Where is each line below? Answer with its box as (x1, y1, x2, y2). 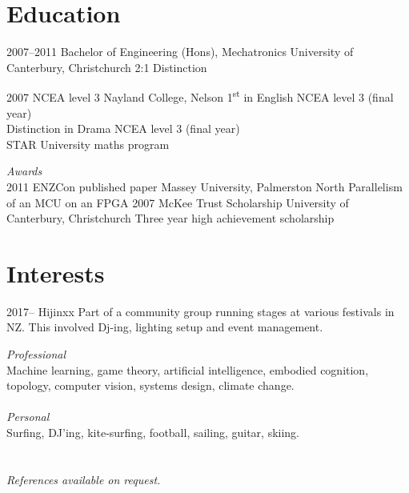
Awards (6, 162, 42, 179)
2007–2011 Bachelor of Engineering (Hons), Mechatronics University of (6, 43, 354, 60)
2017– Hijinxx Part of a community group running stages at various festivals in (6, 303, 395, 319)
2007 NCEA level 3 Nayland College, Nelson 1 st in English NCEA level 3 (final (6, 86, 394, 105)
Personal (6, 408, 50, 425)
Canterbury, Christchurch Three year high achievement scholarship (6, 210, 335, 226)
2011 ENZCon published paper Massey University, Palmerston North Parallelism (6, 178, 403, 194)
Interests (6, 256, 105, 289)
